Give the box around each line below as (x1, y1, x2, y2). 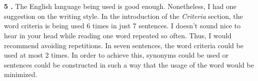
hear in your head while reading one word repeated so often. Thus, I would (4, 30, 232, 40)
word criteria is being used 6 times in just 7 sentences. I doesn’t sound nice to (4, 20, 241, 31)
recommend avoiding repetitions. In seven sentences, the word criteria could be (4, 40, 244, 50)
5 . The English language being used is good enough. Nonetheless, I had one (4, 1, 237, 11)
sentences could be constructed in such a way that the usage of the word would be (4, 59, 254, 70)
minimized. (4, 69, 37, 80)
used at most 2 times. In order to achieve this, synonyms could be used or (4, 50, 229, 60)
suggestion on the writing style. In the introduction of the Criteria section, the (4, 10, 243, 21)
